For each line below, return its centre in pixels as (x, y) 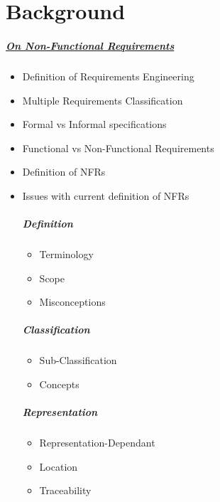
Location (59, 466)
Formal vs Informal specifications (94, 124)
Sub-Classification (78, 360)
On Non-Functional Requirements (90, 45)
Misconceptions (72, 302)
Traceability (65, 490)
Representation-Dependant (97, 443)
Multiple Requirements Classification (103, 100)
